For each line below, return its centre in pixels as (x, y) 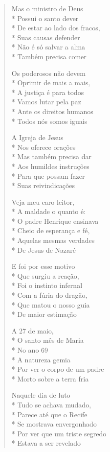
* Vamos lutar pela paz (46, 102)
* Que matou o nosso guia (51, 304)
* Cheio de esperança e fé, (51, 230)
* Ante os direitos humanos (52, 111)
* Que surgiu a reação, (45, 275)
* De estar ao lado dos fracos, (56, 28)
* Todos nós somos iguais (49, 121)
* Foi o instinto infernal (47, 285)
